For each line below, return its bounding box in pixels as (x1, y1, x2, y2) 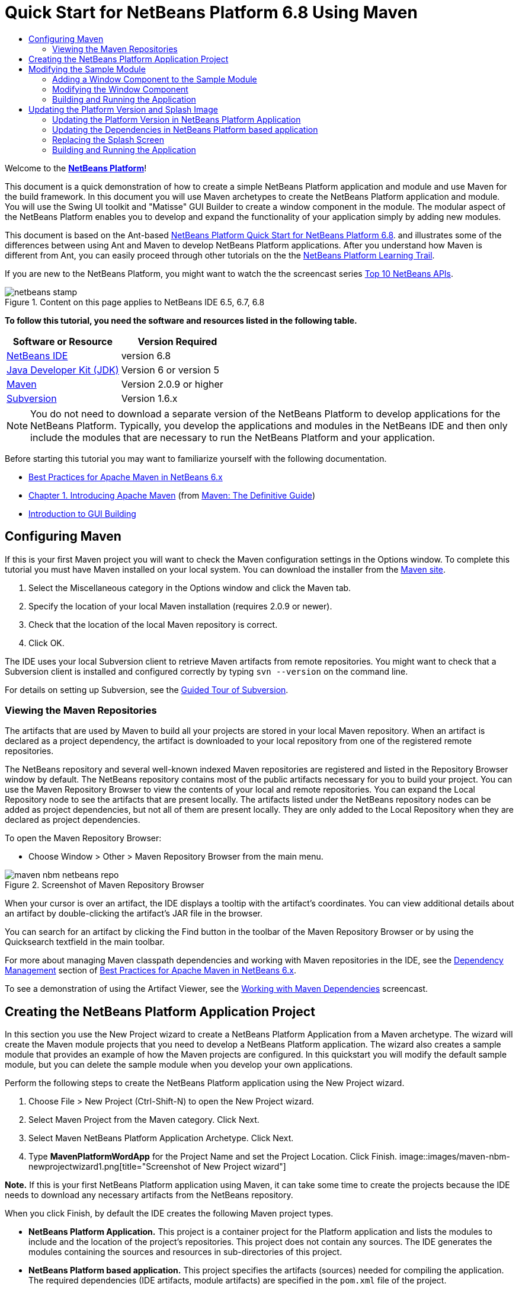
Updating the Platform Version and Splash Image (28, 104, 218, 114)
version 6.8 (121, 349, 171, 362)
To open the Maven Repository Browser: (5, 833, 162, 844)
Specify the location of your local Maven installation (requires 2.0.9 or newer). (28, 601, 332, 611)
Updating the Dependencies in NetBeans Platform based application (52, 124, 318, 135)
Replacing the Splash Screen (52, 134, 164, 145)
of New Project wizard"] (193, 1161, 286, 1172)
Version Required (137, 335, 217, 347)
